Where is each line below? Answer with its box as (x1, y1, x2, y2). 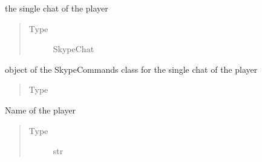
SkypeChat (53, 42, 94, 55)
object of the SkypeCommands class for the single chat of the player (5, 62, 258, 75)
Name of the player (5, 103, 76, 116)
